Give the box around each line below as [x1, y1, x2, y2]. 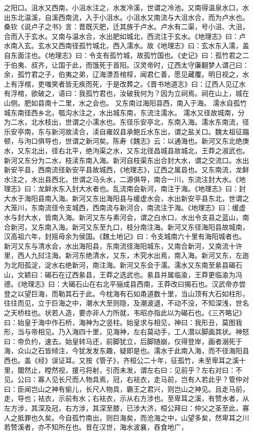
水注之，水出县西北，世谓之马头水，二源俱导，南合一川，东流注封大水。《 [4, 174, 239, 184]
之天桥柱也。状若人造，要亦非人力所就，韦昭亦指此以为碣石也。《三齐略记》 [4, 308, 246, 317]
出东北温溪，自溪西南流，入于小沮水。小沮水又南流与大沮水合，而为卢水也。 [4, 12, 249, 22]
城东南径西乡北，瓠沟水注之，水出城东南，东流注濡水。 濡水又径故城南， [4, 107, 238, 117]
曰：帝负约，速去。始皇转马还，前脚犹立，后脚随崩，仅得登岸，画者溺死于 [4, 336, 242, 346]
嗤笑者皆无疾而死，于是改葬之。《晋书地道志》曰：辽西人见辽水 [44, 78, 246, 89]
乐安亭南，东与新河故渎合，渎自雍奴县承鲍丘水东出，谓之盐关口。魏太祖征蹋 [4, 126, 249, 136]
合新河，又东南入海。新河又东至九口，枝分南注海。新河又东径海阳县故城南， [4, 221, 249, 232]
